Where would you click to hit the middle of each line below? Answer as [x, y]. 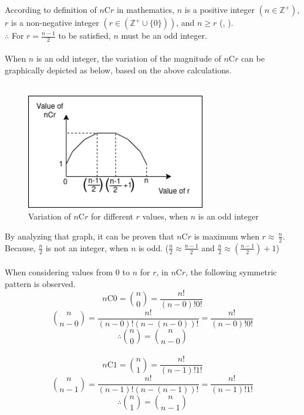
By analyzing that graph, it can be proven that [89, 236]
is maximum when [227, 236]
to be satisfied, [85, 35]
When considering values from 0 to [67, 272]
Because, [20, 247]
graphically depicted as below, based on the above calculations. [118, 70]
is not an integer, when [87, 247]
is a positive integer [219, 9]
